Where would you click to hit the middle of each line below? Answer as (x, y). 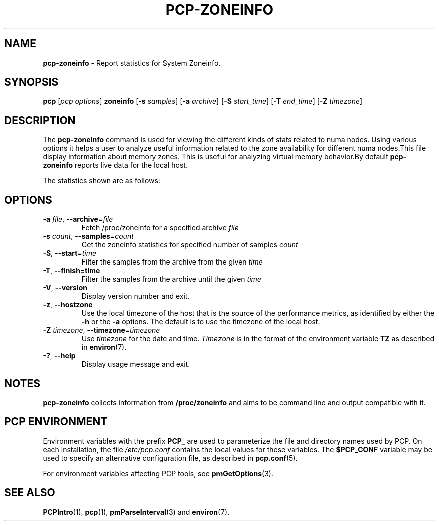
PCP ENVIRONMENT (56, 422)
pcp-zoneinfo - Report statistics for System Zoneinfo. (132, 63)
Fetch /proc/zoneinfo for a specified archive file (160, 228)
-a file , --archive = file (78, 219)
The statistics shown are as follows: (101, 181)
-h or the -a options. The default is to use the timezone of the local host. (201, 322)
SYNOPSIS (31, 82)
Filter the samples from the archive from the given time (172, 262)
